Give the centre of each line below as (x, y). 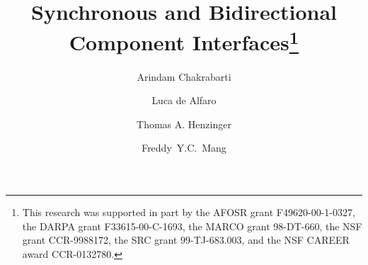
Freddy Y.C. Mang (184, 148)
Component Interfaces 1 (184, 41)
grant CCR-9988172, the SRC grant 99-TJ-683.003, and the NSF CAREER (186, 240)
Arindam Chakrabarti (184, 76)
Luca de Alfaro (184, 100)
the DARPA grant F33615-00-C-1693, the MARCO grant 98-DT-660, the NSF (192, 226)
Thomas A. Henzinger (184, 124)
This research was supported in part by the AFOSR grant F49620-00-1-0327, (189, 212)
